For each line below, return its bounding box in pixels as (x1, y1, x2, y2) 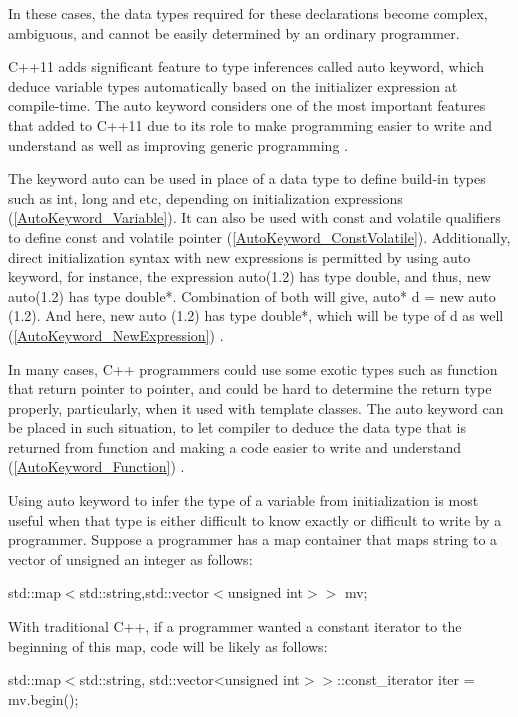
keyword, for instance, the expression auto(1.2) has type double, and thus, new (8, 266, 491, 287)
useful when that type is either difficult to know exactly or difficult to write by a (8, 509, 502, 530)
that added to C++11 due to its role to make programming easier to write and (8, 114, 493, 135)
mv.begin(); (8, 688, 79, 709)
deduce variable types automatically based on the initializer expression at (8, 75, 458, 96)
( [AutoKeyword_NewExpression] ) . (8, 324, 224, 345)
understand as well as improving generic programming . (8, 134, 348, 155)
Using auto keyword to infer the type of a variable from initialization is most (8, 490, 479, 511)
